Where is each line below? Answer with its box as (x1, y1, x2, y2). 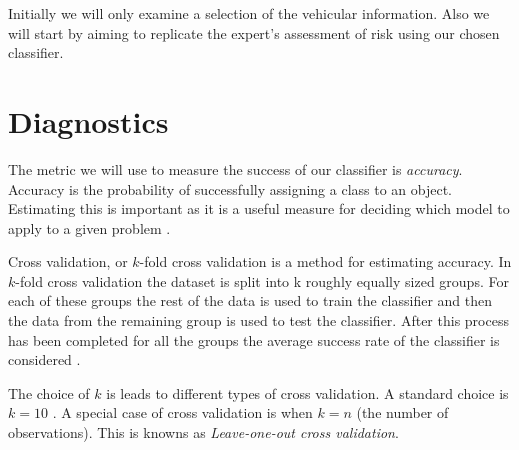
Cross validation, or (8, 251, 128, 272)
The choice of (8, 382, 90, 403)
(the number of (356, 402, 449, 423)
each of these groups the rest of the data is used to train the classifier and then (8, 290, 493, 311)
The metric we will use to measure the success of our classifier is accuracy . (8, 158, 463, 179)
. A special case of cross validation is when (52, 402, 313, 423)
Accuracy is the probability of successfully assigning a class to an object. (8, 178, 453, 199)
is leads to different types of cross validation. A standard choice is (106, 382, 509, 403)
